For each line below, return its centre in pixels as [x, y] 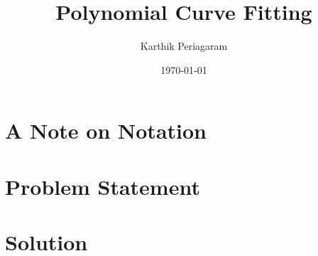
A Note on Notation [106, 130]
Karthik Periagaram [184, 46]
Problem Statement [103, 186]
